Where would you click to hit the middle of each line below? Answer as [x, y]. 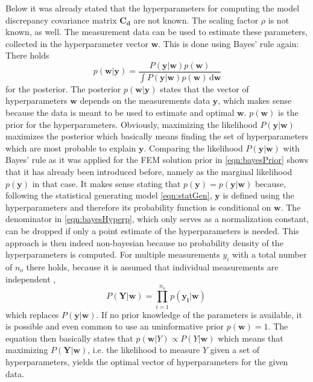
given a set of [235, 350]
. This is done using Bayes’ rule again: [229, 43]
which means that [251, 338]
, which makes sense [255, 100]
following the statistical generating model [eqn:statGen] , [109, 195]
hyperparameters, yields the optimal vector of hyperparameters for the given [147, 362]
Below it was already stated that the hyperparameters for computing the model [153, 8]
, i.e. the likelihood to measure [144, 350]
